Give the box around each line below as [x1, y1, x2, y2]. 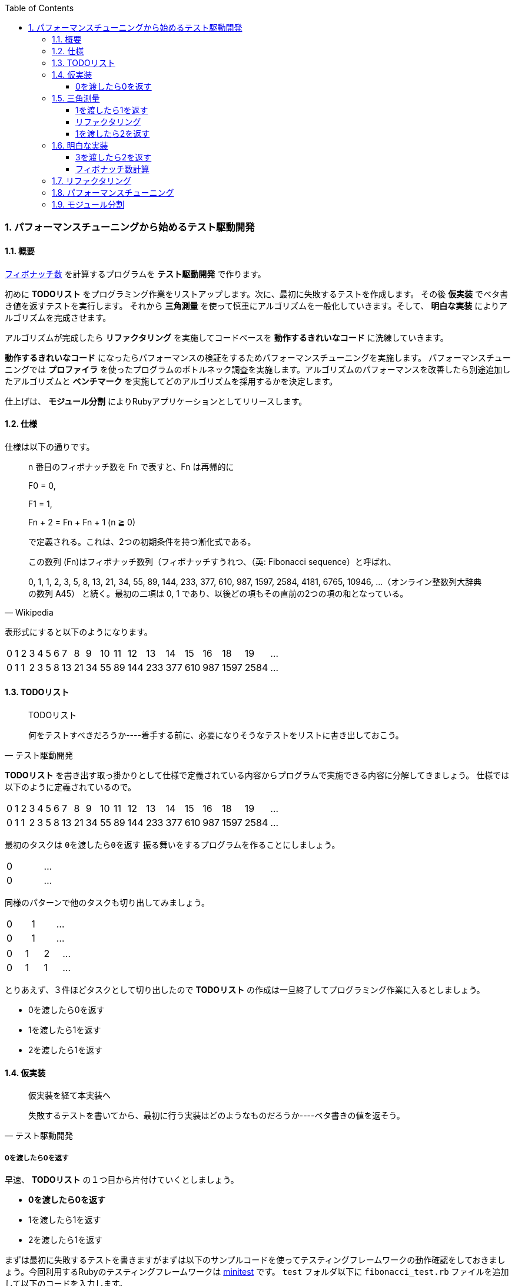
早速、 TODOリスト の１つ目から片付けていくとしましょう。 [5, 1175, 239, 1185]
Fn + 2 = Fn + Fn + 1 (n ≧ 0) [28, 517, 136, 527]
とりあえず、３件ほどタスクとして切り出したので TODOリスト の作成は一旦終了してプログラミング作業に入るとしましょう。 [5, 985, 485, 995]
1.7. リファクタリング [52, 176, 132, 186]
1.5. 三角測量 [52, 93, 100, 103]
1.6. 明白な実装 [52, 140, 108, 150]
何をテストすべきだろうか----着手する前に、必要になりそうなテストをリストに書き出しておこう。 [28, 730, 404, 741]
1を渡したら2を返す [75, 129, 150, 139]
